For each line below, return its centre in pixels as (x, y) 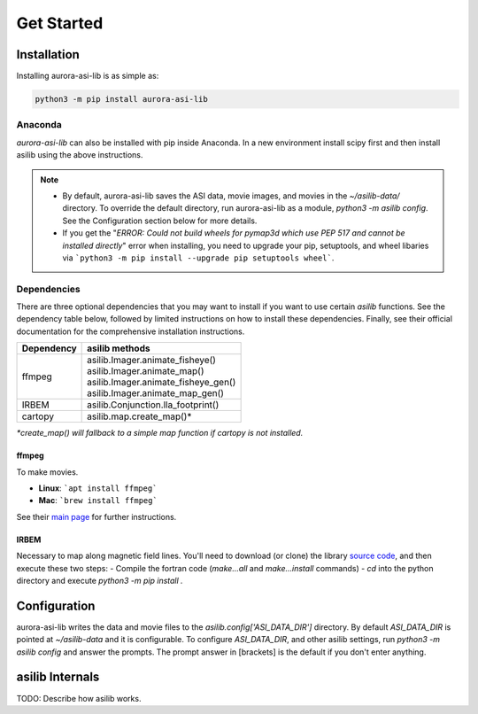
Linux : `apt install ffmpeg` (98, 488)
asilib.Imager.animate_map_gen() (156, 393)
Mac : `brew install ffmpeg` (98, 501)
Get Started (60, 23)
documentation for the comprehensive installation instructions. (131, 331)
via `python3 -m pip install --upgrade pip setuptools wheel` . (198, 258)
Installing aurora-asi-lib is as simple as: (88, 76)
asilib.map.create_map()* (139, 416)
